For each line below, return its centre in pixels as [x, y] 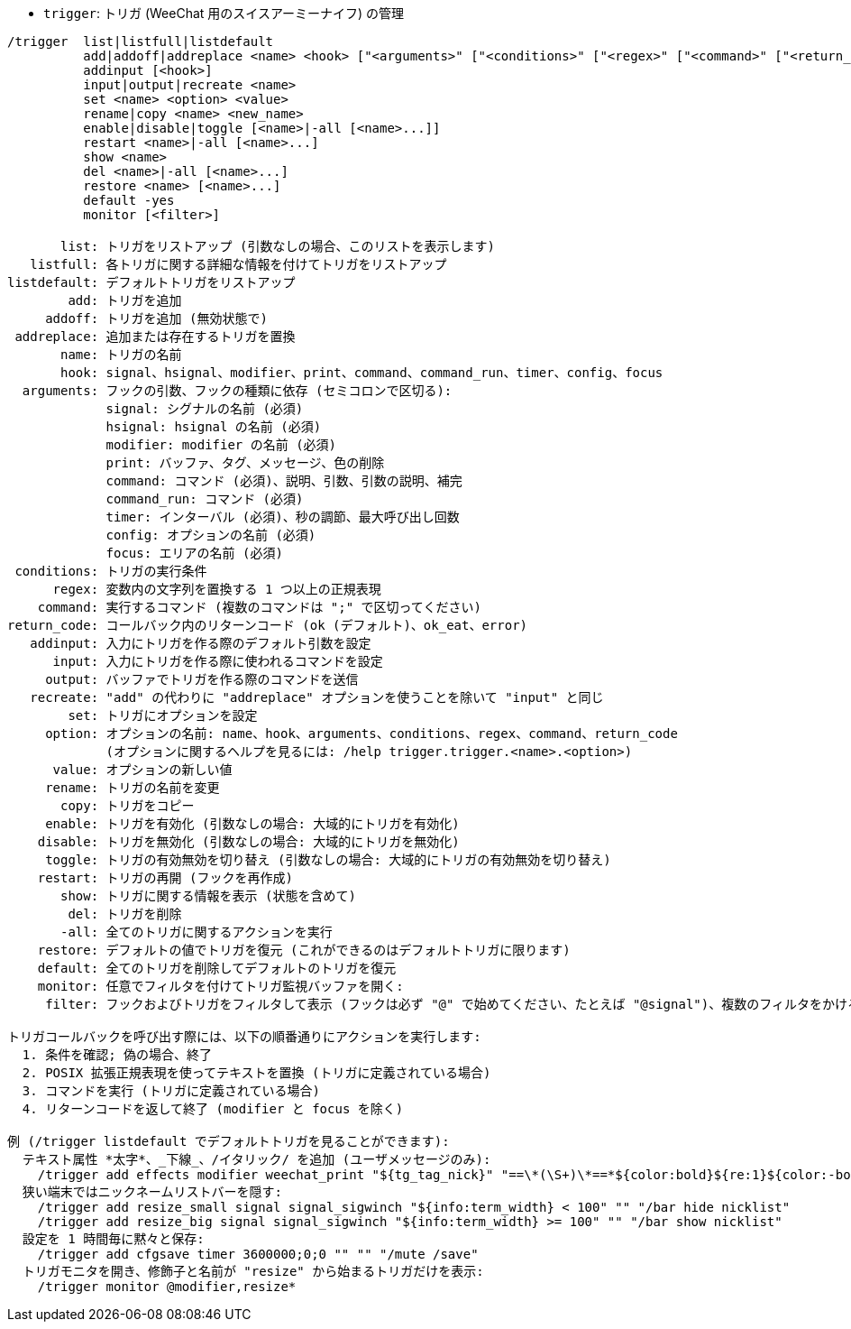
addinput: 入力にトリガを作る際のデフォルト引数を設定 [201, 643]
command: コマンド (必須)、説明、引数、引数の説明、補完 [284, 481]
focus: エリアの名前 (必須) [194, 553]
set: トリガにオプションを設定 [163, 715]
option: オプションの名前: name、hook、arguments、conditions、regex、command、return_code [361, 734]
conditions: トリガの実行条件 [111, 571]
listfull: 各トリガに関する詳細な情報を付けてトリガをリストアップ [238, 264]
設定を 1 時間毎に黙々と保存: [113, 1239]
